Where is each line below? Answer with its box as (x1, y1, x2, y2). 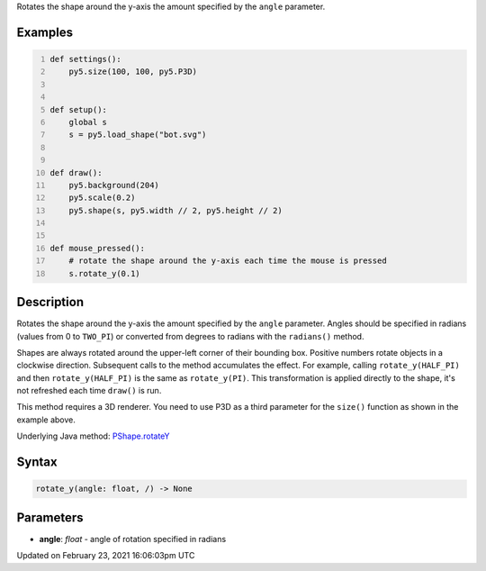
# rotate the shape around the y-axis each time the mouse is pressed (68, 256, 387, 266)
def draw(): (49, 168, 103, 177)
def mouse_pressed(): (49, 243, 146, 253)
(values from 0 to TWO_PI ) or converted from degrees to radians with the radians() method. (16, 331, 364, 341)
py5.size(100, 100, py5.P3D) (68, 67, 198, 77)
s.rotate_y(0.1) (68, 268, 141, 278)
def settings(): (49, 54, 121, 64)
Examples (16, 24, 74, 40)
